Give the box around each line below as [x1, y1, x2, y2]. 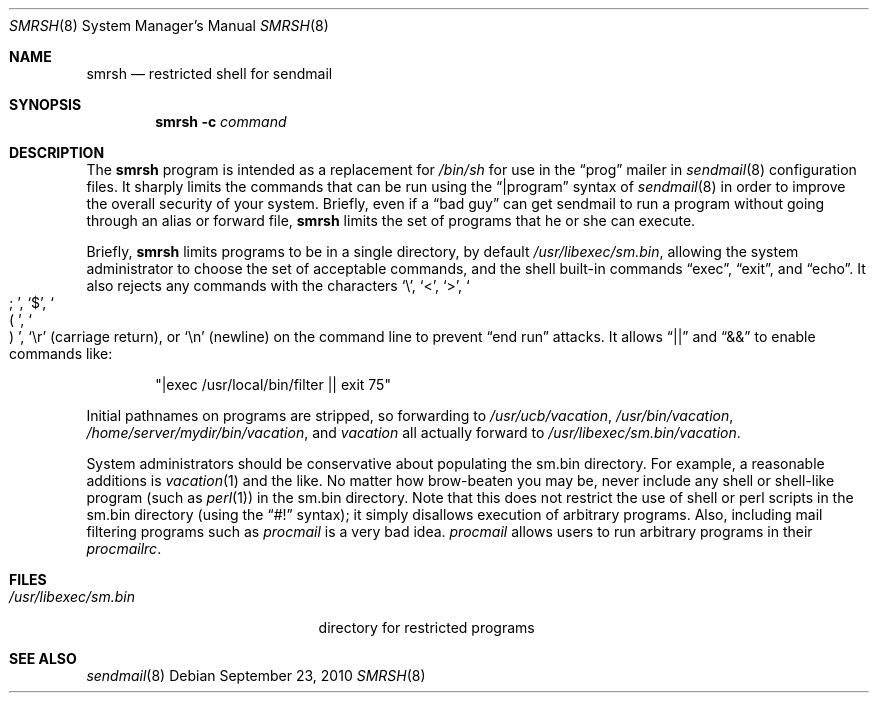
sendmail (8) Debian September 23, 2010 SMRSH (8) [86, 667, 426, 684]
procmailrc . [86, 540, 162, 557]
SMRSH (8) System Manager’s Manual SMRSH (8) [9, 17, 329, 34]
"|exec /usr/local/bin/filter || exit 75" [155, 376, 391, 393]
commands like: [9, 345, 113, 362]
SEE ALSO [9, 650, 77, 667]
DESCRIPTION [9, 144, 105, 161]
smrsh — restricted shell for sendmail [86, 65, 333, 82]
